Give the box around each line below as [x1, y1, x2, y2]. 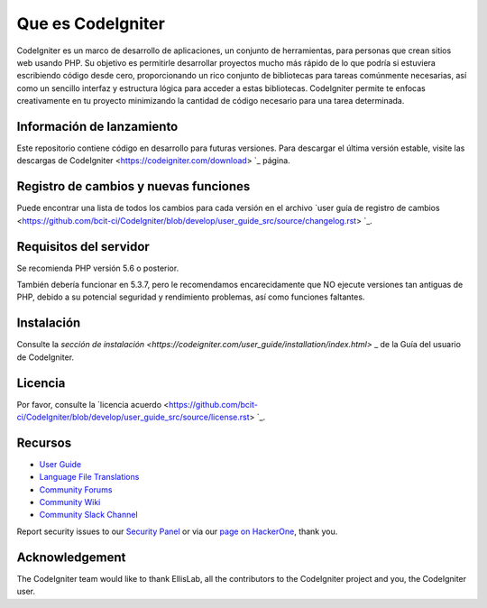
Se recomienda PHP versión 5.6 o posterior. [16, 263, 179, 273]
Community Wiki [39, 497, 101, 508]
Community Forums [39, 484, 113, 495]
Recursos [16, 435, 72, 450]
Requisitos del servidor [16, 239, 151, 254]
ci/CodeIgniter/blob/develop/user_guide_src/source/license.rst [16, 411, 250, 422]
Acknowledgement [16, 549, 126, 565]
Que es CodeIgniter [16, 14, 166, 33]
